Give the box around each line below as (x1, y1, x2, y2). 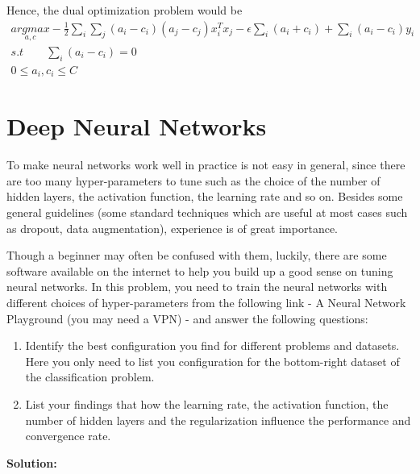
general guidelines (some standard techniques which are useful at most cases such (6, 204, 408, 221)
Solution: (6, 454, 57, 471)
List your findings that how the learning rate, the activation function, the (25, 396, 389, 412)
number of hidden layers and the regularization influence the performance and (25, 411, 411, 428)
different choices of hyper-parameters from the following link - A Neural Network (6, 294, 406, 311)
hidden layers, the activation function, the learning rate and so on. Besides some (6, 188, 403, 205)
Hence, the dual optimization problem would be (6, 2, 243, 18)
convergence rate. (25, 427, 111, 444)
